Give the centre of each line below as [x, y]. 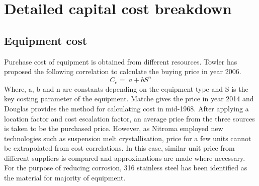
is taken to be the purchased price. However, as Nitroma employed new [114, 128]
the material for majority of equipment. [65, 178]
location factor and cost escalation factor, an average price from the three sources [129, 118]
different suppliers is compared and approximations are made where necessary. [125, 158]
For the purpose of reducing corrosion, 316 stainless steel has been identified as [126, 168]
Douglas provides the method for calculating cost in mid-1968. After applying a [126, 108]
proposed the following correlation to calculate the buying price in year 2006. [123, 71]
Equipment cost [46, 40]
